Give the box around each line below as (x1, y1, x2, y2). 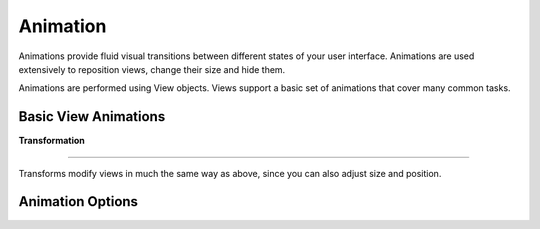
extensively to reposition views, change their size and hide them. (18, 63, 286, 75)
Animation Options (18, 193, 139, 210)
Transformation (18, 135, 85, 147)
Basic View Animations (18, 108, 166, 125)
